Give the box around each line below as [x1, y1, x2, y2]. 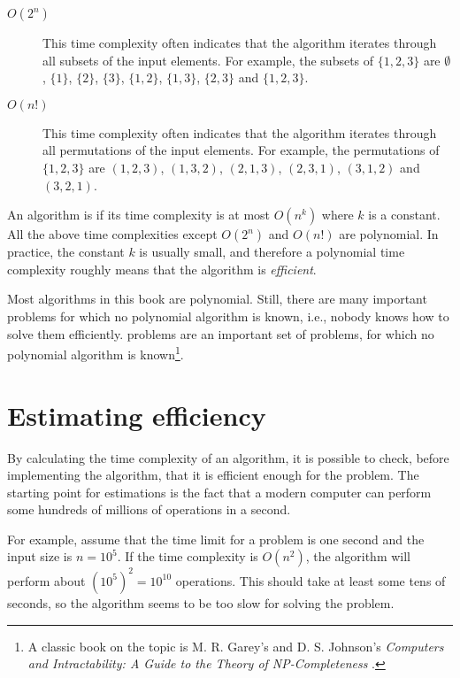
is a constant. [368, 205, 441, 224]
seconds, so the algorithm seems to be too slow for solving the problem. [7, 593, 395, 612]
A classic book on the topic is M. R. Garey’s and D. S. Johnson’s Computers [27, 636, 444, 655]
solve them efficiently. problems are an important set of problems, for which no [7, 324, 434, 343]
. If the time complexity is [117, 547, 258, 566]
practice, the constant [7, 243, 125, 261]
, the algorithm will [305, 547, 410, 566]
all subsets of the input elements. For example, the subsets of [42, 50, 374, 69]
